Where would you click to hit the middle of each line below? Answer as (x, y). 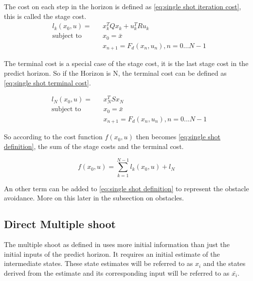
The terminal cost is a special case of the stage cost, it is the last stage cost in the (126, 63)
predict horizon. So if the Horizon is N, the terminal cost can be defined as (115, 73)
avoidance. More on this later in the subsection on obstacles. (94, 198)
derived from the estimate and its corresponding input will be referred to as (117, 273)
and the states (224, 263)
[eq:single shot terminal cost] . (47, 82)
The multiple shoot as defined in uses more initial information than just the (117, 244)
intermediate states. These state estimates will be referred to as (99, 263)
